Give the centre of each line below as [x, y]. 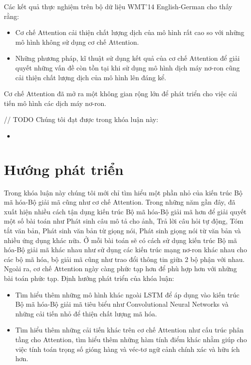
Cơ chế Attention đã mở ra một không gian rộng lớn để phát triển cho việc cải [121, 94]
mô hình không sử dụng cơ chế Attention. [77, 42]
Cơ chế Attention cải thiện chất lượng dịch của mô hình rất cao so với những [130, 32]
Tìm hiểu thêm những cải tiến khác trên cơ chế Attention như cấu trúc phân [129, 330]
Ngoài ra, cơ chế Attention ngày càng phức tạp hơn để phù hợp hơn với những [120, 269]
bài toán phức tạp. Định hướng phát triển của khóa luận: [89, 278]
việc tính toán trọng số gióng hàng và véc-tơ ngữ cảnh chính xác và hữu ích [127, 349]
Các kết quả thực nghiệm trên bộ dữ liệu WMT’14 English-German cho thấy [118, 6]
